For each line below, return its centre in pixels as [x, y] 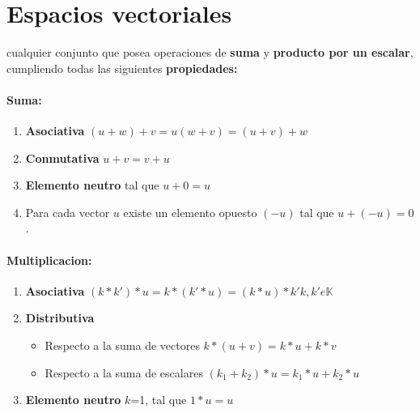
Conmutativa [62, 158]
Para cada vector [68, 212]
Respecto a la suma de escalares [124, 372]
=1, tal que [159, 400]
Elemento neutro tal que [92, 185]
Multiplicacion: [49, 260]
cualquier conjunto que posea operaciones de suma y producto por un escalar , [210, 52]
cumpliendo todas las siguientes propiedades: [122, 68]
